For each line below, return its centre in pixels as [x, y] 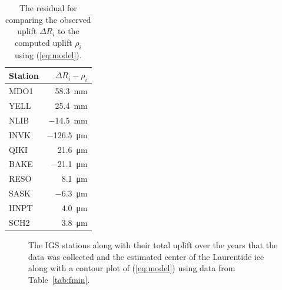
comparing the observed [48, 19]
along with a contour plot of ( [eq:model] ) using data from [132, 268]
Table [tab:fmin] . [59, 279]
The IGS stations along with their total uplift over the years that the [153, 244]
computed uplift [43, 42]
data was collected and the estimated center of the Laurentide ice [146, 256]
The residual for [48, 8]
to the [69, 31]
